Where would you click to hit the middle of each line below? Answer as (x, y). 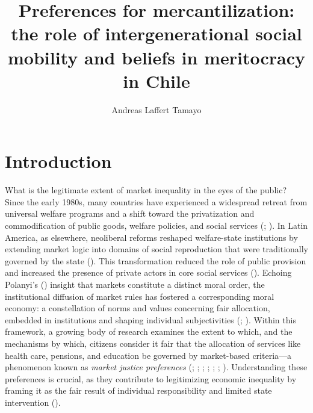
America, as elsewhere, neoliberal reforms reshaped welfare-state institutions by (151, 237)
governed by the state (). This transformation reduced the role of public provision (156, 260)
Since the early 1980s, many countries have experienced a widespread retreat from (156, 201)
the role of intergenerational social (156, 33)
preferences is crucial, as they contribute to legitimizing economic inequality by (151, 378)
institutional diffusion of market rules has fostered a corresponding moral (140, 296)
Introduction (58, 161)
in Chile (156, 80)
